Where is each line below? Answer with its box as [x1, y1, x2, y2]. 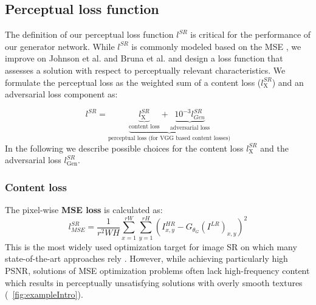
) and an [272, 75, 304, 88]
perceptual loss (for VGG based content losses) [108, 135, 231, 142]
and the [260, 141, 289, 154]
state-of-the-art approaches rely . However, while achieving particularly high [5, 252, 288, 265]
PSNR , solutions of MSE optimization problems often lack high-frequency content [5, 264, 310, 276]
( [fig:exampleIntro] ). [5, 288, 83, 301]
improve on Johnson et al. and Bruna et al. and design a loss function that [5, 52, 283, 65]
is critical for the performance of [190, 28, 311, 41]
